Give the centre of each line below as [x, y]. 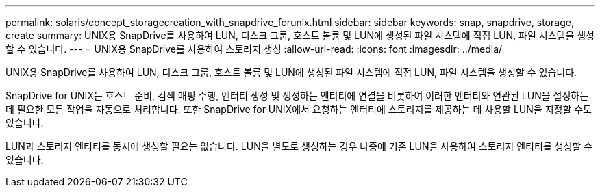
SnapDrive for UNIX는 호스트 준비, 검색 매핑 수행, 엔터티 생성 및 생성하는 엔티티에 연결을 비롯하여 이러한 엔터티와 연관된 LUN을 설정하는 [297, 95]
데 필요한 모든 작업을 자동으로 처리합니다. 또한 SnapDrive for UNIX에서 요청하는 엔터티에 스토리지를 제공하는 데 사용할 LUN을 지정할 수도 [299, 109]
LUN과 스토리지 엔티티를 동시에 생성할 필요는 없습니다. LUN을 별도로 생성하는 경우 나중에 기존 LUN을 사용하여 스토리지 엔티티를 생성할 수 [299, 146]
